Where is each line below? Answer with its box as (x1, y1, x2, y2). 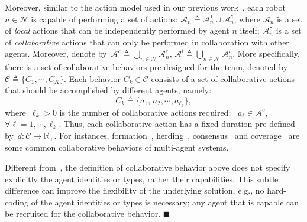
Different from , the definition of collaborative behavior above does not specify (5, 161, 290, 174)
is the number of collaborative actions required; (59, 106, 231, 118)
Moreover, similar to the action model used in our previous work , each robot (5, 1, 286, 13)
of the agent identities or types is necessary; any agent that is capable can (31, 195, 299, 208)
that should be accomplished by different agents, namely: (5, 84, 212, 96)
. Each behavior (63, 72, 121, 84)
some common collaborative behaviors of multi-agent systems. (5, 141, 229, 154)
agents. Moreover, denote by (5, 47, 107, 60)
